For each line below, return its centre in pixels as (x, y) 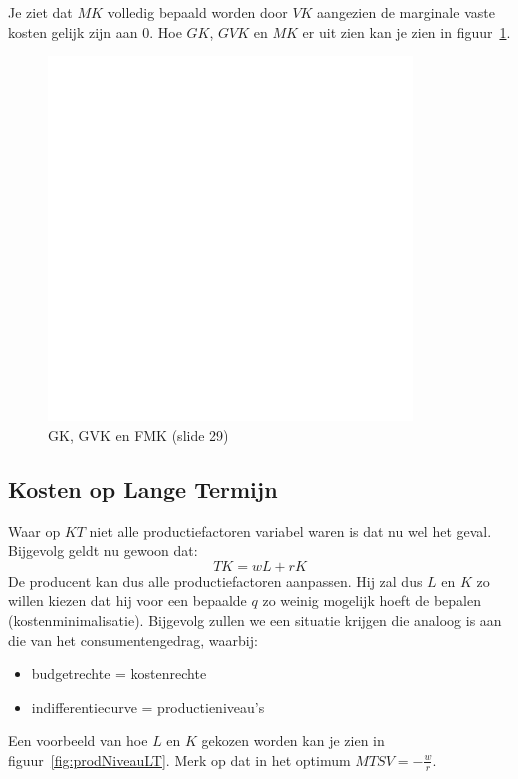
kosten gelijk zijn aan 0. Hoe (95, 31)
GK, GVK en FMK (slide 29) (138, 434)
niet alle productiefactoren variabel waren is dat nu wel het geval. (290, 530)
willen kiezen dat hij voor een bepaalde (127, 600)
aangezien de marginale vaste (406, 12)
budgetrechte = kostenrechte (119, 673)
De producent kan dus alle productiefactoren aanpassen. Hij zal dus (215, 580)
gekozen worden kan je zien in (293, 740)
